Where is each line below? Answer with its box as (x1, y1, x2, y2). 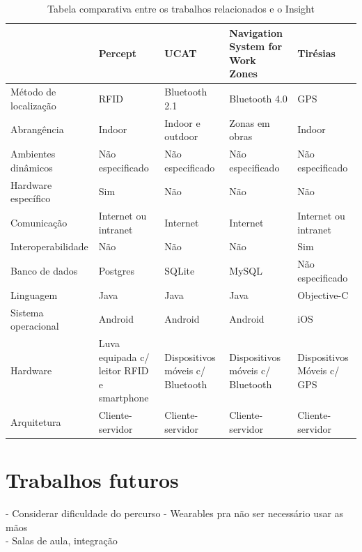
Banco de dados (10, 263, 78, 278)
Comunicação (10, 215, 68, 229)
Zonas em (229, 115, 270, 130)
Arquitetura (10, 414, 61, 429)
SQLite (164, 263, 195, 278)
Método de (10, 84, 56, 99)
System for (229, 39, 283, 54)
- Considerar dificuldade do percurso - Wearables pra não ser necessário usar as (6, 506, 344, 520)
